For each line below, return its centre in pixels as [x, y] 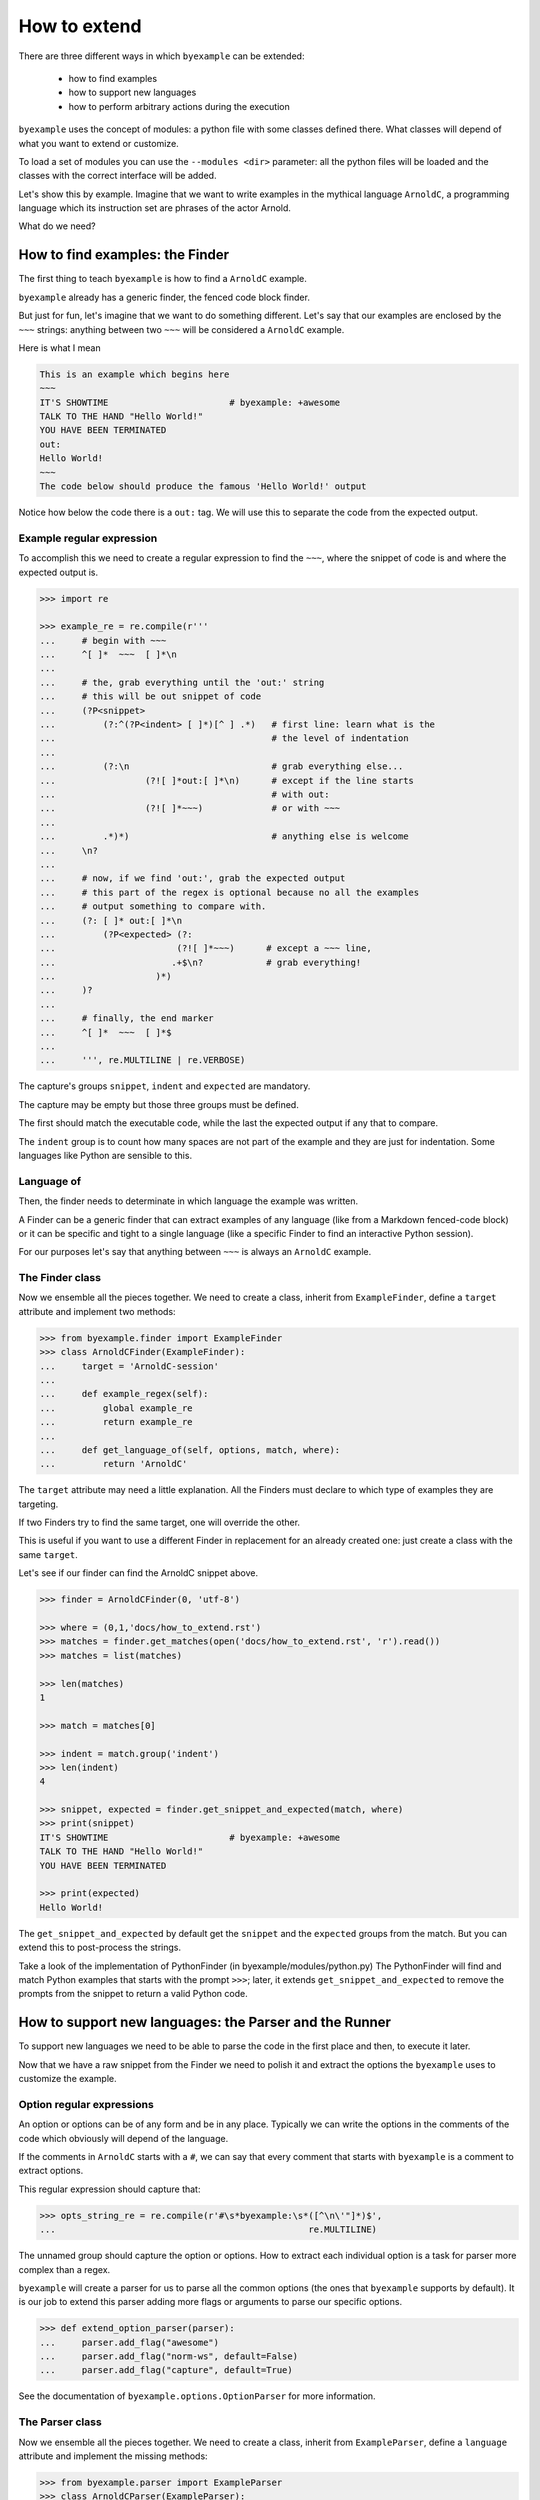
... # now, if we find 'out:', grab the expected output [192, 878]
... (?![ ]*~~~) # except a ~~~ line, [205, 948]
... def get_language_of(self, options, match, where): [190, 1449]
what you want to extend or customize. [98, 143]
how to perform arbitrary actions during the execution [179, 106]
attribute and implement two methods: [97, 1311]
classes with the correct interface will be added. [117, 176]
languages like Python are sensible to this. [105, 1155]
